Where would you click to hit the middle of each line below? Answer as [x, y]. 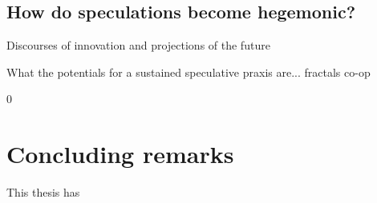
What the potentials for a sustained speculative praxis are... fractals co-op [188, 72]
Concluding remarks [120, 154]
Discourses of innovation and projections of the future [138, 45]
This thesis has [43, 192]
